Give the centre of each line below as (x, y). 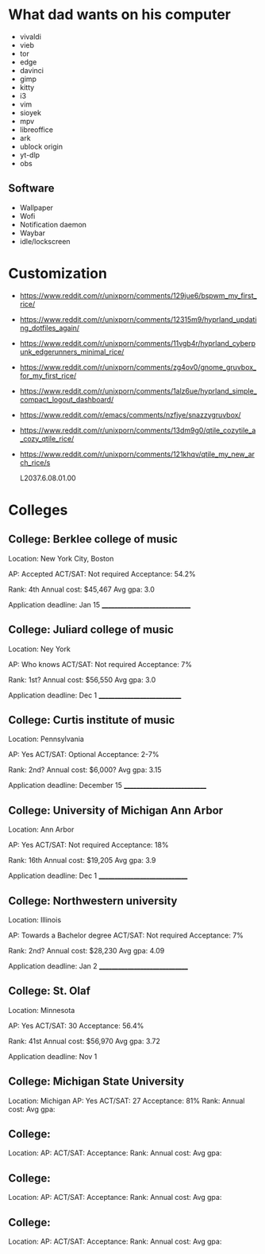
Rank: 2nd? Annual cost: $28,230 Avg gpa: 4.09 (86, 950)
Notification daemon (53, 224)
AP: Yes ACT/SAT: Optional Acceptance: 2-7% (84, 755)
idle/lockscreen (45, 241)
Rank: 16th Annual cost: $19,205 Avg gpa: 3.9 (82, 860)
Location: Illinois (35, 919)
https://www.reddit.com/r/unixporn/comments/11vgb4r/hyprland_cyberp (138, 343)
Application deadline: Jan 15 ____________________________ (100, 604)
